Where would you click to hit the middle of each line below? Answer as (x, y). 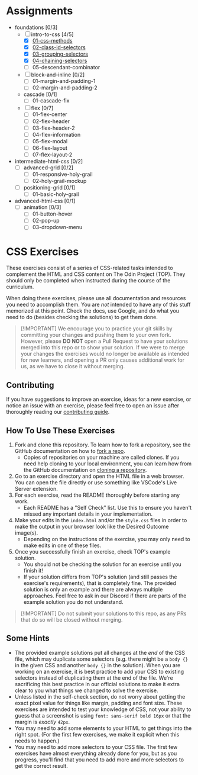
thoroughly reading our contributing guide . (58, 412)
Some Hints (28, 639)
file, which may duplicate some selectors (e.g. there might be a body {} (101, 659)
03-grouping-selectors (60, 54)
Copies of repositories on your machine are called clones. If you (101, 457)
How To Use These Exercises (61, 430)
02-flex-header (51, 121)
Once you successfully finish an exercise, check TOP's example (92, 551)
